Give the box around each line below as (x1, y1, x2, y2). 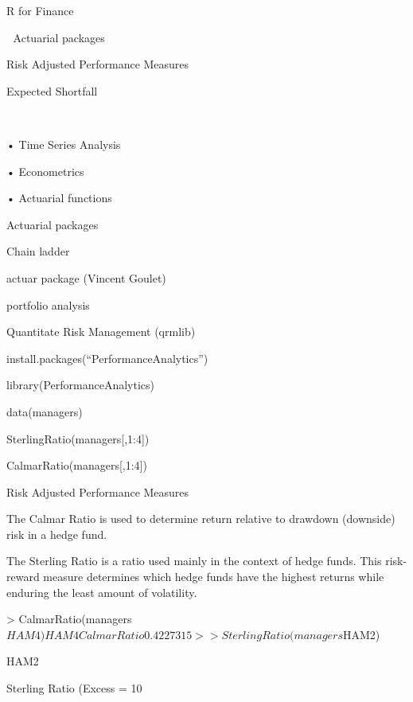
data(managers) (6, 403, 83, 419)
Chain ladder (6, 243, 70, 259)
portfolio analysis (6, 296, 90, 313)
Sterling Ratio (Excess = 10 (6, 680, 142, 696)
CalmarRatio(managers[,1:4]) (6, 457, 147, 474)
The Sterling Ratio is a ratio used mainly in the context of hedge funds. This (6, 552, 382, 569)
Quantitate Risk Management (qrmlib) (6, 323, 196, 340)
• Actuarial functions (6, 189, 112, 206)
